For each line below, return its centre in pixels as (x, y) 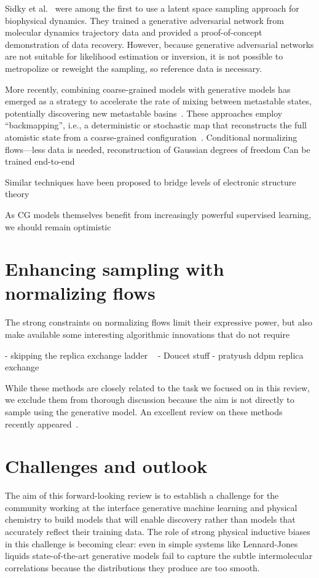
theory (17, 194)
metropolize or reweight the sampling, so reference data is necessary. (134, 68)
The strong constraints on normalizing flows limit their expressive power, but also (159, 322)
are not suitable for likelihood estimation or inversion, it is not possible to (144, 56)
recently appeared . (42, 424)
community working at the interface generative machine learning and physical (151, 507)
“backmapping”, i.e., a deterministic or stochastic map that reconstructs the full (156, 125)
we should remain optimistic (58, 226)
